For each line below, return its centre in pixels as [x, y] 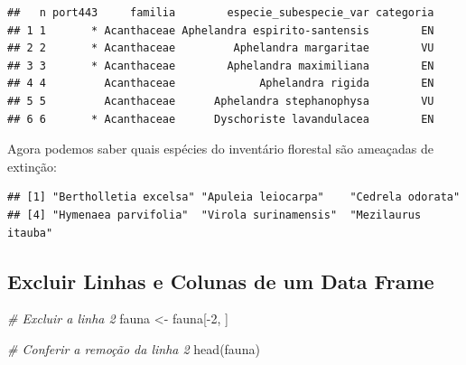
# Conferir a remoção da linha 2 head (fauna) [134, 348]
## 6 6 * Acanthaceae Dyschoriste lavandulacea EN [221, 119]
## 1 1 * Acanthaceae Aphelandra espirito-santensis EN [221, 30]
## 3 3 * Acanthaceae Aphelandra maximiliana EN [221, 66]
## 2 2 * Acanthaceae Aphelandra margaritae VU [221, 48]
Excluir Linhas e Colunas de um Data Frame [221, 281]
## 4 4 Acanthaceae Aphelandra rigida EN [221, 84]
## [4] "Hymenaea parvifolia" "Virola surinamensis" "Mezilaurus [214, 215]
